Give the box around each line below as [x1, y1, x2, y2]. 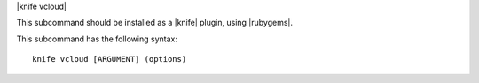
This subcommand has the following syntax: [16, 34, 177, 44]
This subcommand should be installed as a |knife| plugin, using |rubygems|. [16, 18, 293, 28]
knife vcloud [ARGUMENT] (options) [32, 54, 187, 64]
